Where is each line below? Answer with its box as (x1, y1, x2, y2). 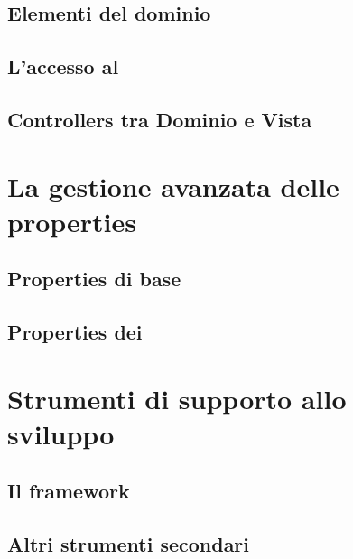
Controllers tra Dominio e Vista (7, 105, 312, 133)
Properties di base (7, 265, 181, 293)
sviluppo (7, 415, 115, 452)
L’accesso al (7, 52, 119, 80)
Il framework (7, 477, 130, 505)
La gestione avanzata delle (7, 167, 339, 204)
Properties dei (7, 318, 143, 346)
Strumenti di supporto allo (7, 379, 347, 416)
